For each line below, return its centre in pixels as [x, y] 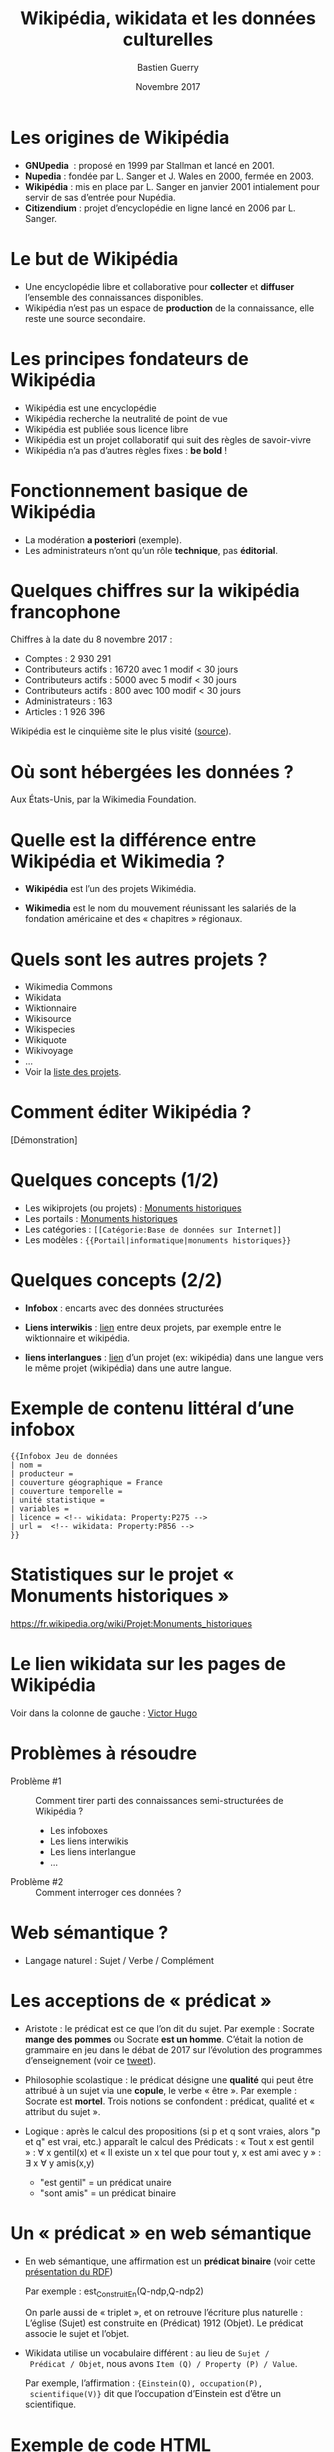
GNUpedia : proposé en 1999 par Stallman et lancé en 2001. [149, 165]
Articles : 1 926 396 [65, 712]
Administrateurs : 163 [68, 701]
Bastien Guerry [168, 67]
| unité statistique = [57, 1500]
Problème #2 [37, 1881]
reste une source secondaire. [85, 318]
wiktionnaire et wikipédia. [77, 1338]
